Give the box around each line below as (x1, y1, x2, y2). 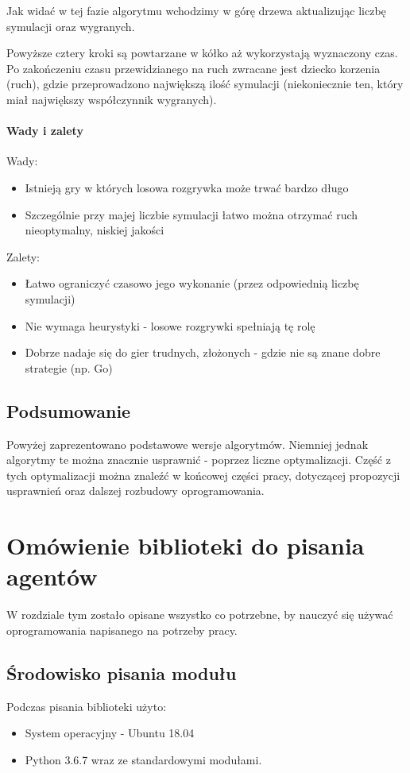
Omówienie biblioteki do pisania (6, 529, 365, 562)
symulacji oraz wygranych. (6, 17, 135, 34)
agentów (6, 560, 98, 593)
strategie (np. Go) (25, 359, 113, 376)
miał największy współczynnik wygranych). (6, 91, 217, 107)
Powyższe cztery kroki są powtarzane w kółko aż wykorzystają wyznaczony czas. (6, 44, 398, 61)
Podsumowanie (6, 398, 131, 423)
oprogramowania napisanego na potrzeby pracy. (6, 621, 238, 638)
